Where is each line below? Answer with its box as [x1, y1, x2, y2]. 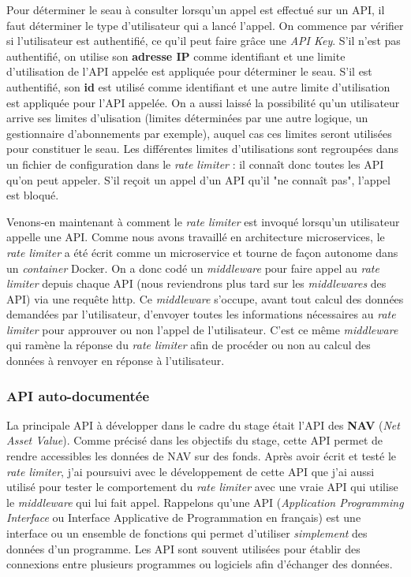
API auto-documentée [6, 385, 150, 405]
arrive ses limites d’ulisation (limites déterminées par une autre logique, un [6, 110, 368, 126]
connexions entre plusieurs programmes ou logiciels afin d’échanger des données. [6, 556, 393, 572]
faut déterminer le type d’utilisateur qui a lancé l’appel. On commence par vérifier [6, 17, 404, 33]
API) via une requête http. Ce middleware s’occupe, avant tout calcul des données [6, 290, 404, 307]
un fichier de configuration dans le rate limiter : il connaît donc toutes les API [6, 155, 384, 172]
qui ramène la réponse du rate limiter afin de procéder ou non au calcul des [6, 337, 371, 353]
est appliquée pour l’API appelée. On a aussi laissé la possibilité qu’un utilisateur [6, 94, 400, 110]
